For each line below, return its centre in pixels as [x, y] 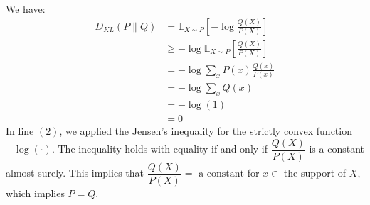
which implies [35, 193]
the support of [315, 173]
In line [20, 131]
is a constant [337, 149]
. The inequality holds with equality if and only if [160, 149]
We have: [26, 9]
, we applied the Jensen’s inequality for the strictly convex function [206, 131]
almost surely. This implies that [75, 173]
